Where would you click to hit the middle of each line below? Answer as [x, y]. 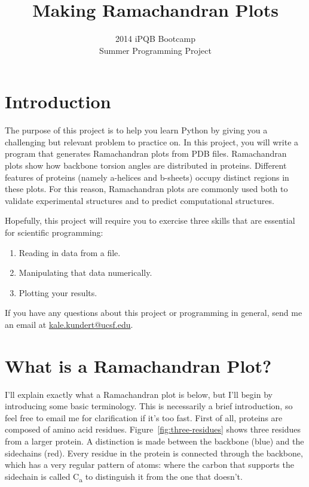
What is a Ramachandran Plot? [138, 365]
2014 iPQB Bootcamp [155, 39]
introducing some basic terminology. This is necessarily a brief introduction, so [149, 406]
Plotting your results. [58, 292]
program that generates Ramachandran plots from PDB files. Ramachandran [146, 153]
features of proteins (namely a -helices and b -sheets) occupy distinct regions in [147, 177]
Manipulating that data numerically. [85, 273]
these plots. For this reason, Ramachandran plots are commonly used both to [146, 189]
